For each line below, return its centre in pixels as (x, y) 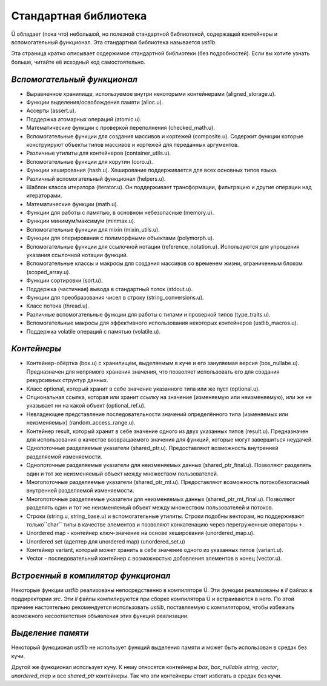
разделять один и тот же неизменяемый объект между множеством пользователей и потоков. (150, 508)
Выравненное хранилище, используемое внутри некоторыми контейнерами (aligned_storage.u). (151, 93)
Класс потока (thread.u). (58, 306)
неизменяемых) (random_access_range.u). (81, 423)
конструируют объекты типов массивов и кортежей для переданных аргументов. (133, 144)
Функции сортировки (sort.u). (64, 281)
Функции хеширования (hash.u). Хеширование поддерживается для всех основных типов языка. (152, 170)
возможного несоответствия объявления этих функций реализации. (100, 616)
